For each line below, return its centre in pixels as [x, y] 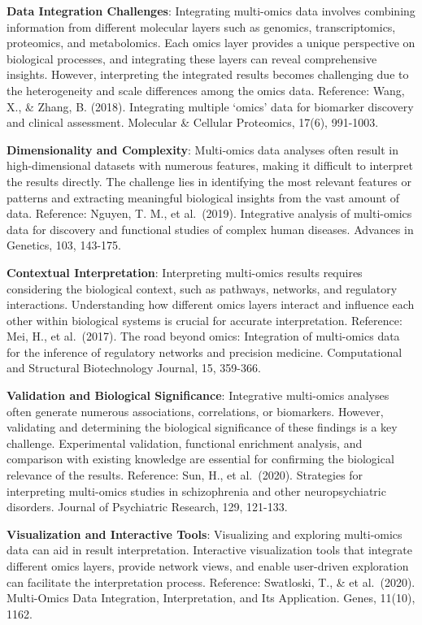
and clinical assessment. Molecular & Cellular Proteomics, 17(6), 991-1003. [193, 122]
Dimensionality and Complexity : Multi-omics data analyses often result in [203, 149]
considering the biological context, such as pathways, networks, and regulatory [202, 288]
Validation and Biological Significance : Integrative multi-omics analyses [198, 395]
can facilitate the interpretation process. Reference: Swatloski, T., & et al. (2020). [211, 582]
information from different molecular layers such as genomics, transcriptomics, [201, 26]
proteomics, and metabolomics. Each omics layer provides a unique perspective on [211, 43]
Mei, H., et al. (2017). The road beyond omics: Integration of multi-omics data [203, 336]
